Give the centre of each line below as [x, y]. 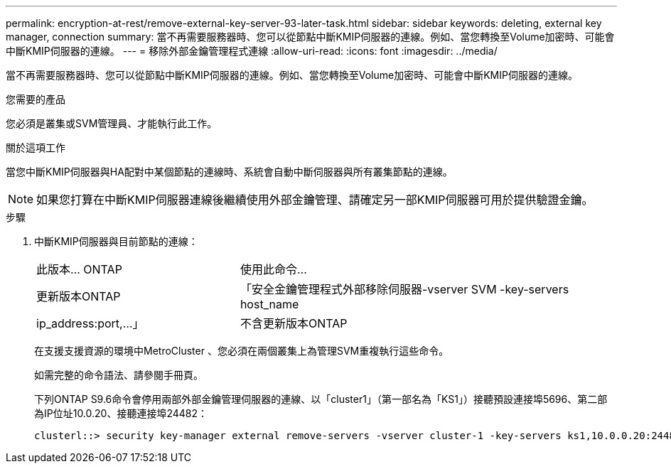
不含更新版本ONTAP [294, 323]
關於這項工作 [36, 147]
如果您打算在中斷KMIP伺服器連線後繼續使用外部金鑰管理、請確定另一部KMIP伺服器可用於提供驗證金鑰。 [315, 200]
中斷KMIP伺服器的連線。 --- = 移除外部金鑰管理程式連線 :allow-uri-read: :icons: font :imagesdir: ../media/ [252, 51]
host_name [269, 304]
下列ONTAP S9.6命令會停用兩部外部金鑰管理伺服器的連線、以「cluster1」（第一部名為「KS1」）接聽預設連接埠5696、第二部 [321, 399]
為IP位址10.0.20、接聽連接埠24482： [121, 413]
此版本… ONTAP [79, 269]
